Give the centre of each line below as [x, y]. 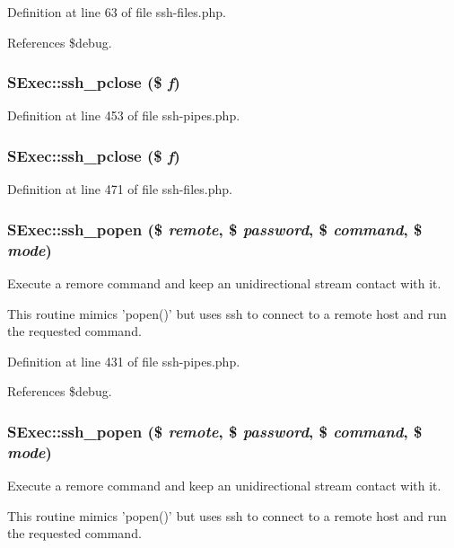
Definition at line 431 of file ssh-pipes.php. [124, 361]
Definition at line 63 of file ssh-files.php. [117, 12]
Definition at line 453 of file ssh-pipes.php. [124, 115]
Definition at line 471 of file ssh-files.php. [120, 189]
